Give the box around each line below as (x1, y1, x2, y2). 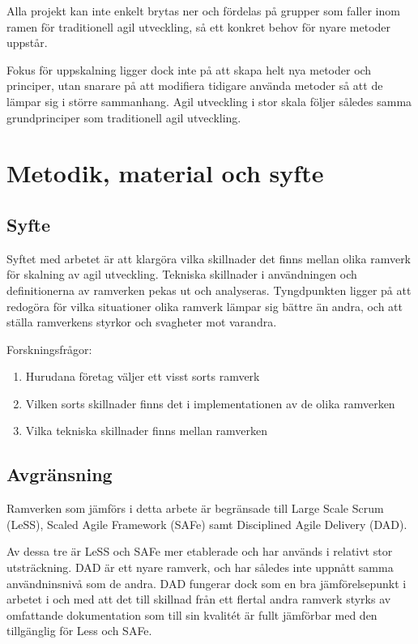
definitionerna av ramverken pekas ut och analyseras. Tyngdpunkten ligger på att (6, 281, 412, 298)
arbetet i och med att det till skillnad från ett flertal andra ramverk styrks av (6, 591, 391, 608)
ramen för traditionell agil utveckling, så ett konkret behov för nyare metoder (6, 18, 391, 35)
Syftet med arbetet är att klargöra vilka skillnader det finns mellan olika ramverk (6, 249, 412, 267)
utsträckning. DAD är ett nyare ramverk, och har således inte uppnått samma (6, 559, 394, 576)
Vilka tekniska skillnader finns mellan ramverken (25, 422, 268, 439)
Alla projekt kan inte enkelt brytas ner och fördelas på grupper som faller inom (6, 2, 400, 19)
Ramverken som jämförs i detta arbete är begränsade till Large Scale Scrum (6, 500, 384, 517)
